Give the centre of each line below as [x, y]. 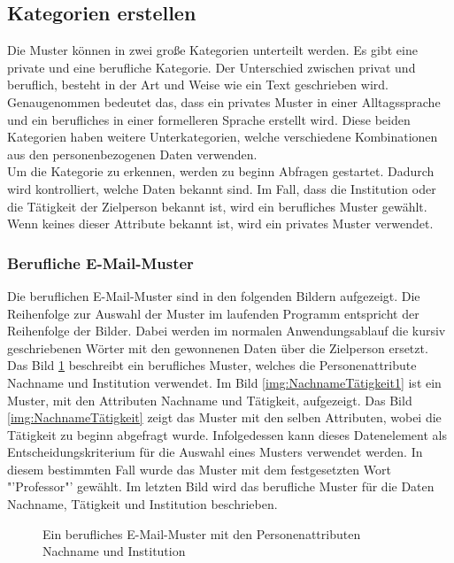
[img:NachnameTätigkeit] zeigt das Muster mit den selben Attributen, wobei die [224, 417]
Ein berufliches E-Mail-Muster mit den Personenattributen [202, 533]
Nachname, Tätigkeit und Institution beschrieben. [142, 504]
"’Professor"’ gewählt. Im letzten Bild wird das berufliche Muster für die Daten [221, 486]
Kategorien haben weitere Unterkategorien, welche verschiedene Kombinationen [223, 137]
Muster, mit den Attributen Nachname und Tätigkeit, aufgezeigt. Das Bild [210, 400]
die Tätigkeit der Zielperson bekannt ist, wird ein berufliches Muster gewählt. [217, 206]
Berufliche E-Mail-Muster [100, 262]
